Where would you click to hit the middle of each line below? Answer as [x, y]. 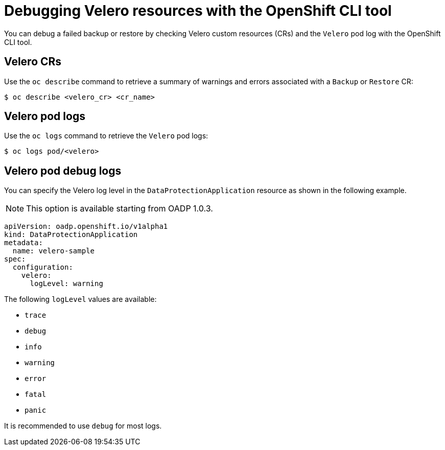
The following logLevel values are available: [80, 299]
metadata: [24, 243]
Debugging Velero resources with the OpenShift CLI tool [198, 11]
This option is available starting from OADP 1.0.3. [120, 209]
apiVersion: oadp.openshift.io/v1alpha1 [86, 227]
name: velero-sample [54, 251]
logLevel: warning [66, 284]
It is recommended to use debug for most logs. [83, 426]
